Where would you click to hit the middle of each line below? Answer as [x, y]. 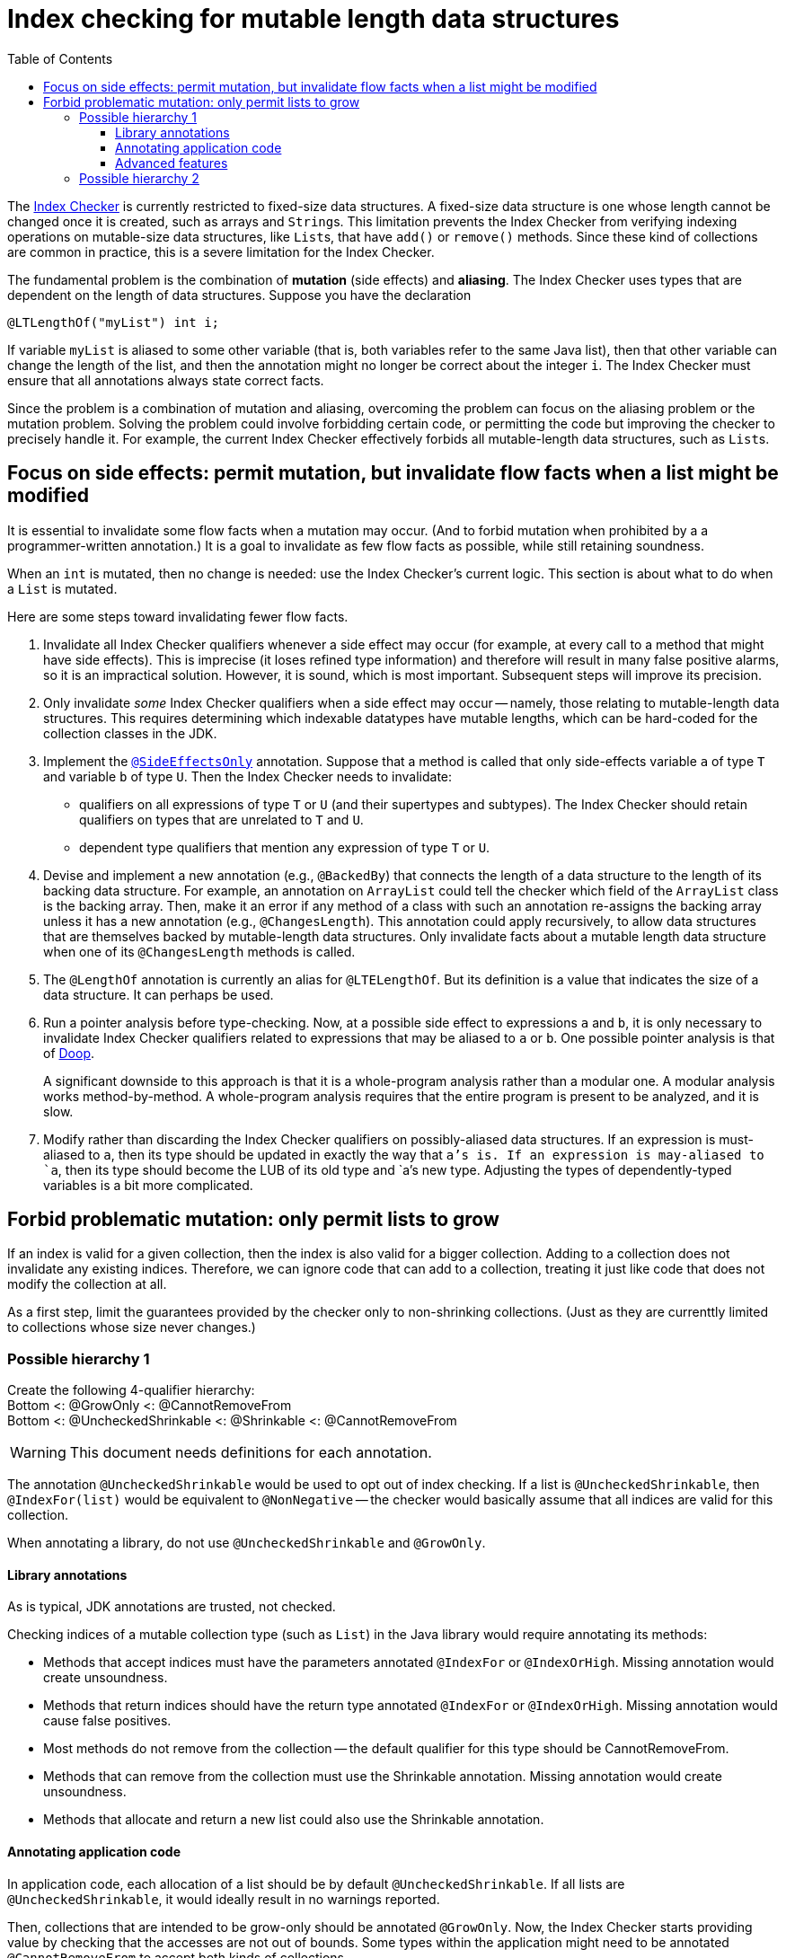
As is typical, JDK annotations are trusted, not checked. [172, 1607]
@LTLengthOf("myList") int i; [114, 322]
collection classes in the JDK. [130, 733]
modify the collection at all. [87, 1284]
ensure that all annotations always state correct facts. [166, 380]
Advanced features [172, 163]
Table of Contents [60, 58]
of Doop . [69, 1053]
